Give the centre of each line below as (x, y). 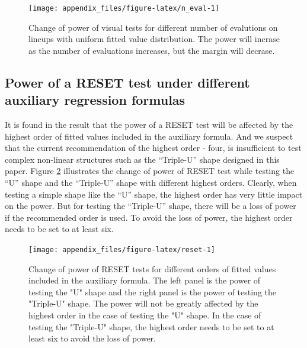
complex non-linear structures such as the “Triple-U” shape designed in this (142, 159)
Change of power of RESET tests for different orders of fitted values (152, 268)
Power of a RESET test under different (127, 82)
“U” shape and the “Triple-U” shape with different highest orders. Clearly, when (151, 182)
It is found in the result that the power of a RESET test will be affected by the (149, 125)
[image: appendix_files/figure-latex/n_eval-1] (124, 8)
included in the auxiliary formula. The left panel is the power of (145, 280)
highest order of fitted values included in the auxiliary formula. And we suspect (149, 136)
